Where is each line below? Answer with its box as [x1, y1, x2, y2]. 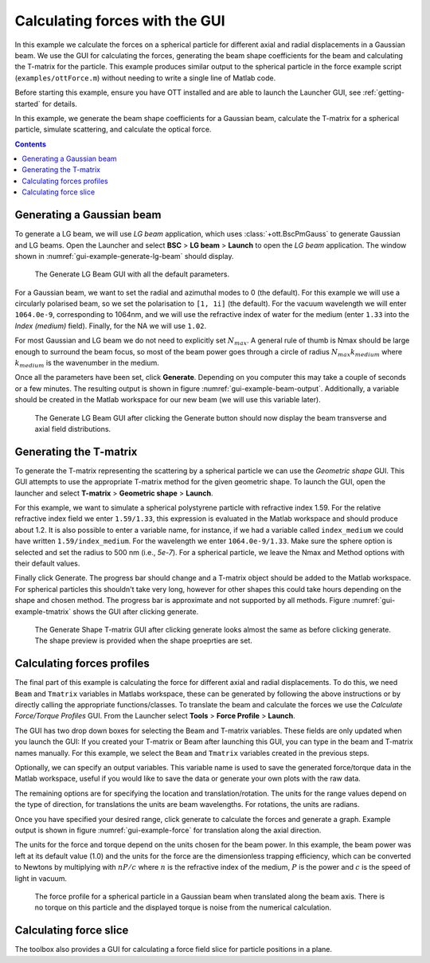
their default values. [14, 558, 80, 569]
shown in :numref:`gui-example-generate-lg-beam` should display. [14, 251, 234, 260]
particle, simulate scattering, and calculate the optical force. [14, 124, 212, 135]
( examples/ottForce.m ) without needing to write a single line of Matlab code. [14, 72, 276, 83]
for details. [42, 99, 77, 108]
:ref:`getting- [362, 88, 405, 97]
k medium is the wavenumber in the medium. [14, 358, 159, 370]
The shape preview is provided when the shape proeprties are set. [34, 636, 252, 645]
